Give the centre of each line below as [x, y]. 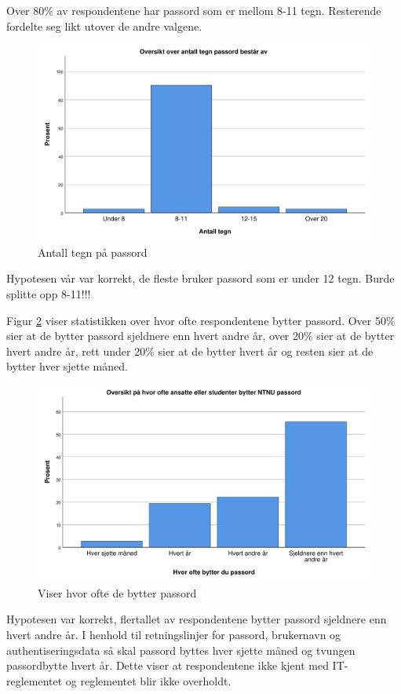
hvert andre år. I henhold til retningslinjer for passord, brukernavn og [174, 634]
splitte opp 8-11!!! [49, 294]
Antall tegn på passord [93, 252]
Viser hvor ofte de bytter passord [117, 592]
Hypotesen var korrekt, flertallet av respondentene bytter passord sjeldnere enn [197, 619]
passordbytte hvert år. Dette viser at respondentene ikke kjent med [168, 665]
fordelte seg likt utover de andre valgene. [104, 26]
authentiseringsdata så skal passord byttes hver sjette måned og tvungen [181, 650]
